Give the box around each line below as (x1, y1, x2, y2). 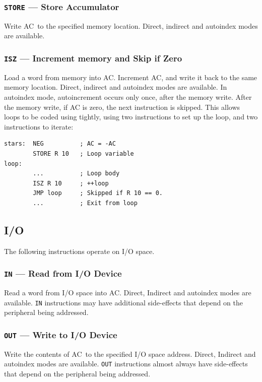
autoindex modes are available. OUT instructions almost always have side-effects (4, 358, 248, 369)
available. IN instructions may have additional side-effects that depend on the (4, 297, 243, 307)
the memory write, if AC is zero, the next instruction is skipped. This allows (4, 101, 240, 112)
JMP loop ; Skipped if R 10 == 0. (33, 189, 163, 197)
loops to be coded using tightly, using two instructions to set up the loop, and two (4, 111, 258, 122)
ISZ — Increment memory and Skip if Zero (4, 51, 182, 64)
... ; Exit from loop (33, 199, 138, 207)
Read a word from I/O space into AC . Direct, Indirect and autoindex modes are (4, 287, 251, 298)
